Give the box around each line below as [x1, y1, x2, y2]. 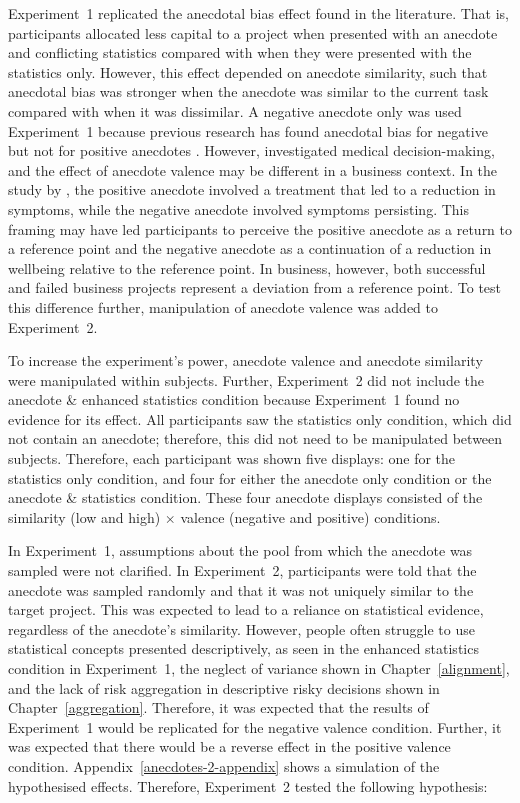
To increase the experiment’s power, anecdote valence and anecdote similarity [8, 350, 483, 371]
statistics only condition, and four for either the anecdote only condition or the [8, 467, 492, 488]
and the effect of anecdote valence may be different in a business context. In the [8, 159, 498, 180]
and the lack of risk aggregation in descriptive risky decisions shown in [8, 677, 440, 698]
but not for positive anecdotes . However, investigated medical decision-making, [8, 140, 495, 161]
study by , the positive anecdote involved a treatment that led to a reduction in [8, 179, 496, 200]
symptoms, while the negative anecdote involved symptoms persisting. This [8, 198, 469, 219]
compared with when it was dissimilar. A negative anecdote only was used [8, 100, 462, 121]
